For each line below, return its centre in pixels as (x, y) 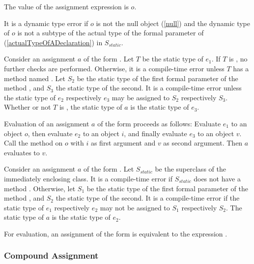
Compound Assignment (51, 255)
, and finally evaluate (155, 133)
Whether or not (28, 107)
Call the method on (33, 143)
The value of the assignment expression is (66, 6)
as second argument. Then (203, 143)
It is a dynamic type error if (46, 23)
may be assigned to (141, 97)
